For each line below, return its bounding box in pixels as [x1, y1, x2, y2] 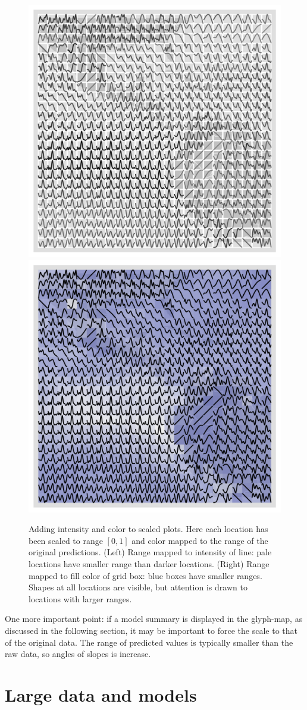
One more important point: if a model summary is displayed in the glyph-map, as [5, 612, 303, 625]
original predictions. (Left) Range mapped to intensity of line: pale [29, 546, 272, 558]
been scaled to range [29, 534, 103, 546]
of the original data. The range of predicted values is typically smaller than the [5, 636, 293, 648]
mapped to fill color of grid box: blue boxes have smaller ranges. [29, 569, 262, 581]
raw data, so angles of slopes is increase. [5, 648, 151, 660]
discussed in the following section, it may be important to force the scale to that [5, 624, 297, 636]
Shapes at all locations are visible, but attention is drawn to [29, 581, 248, 593]
